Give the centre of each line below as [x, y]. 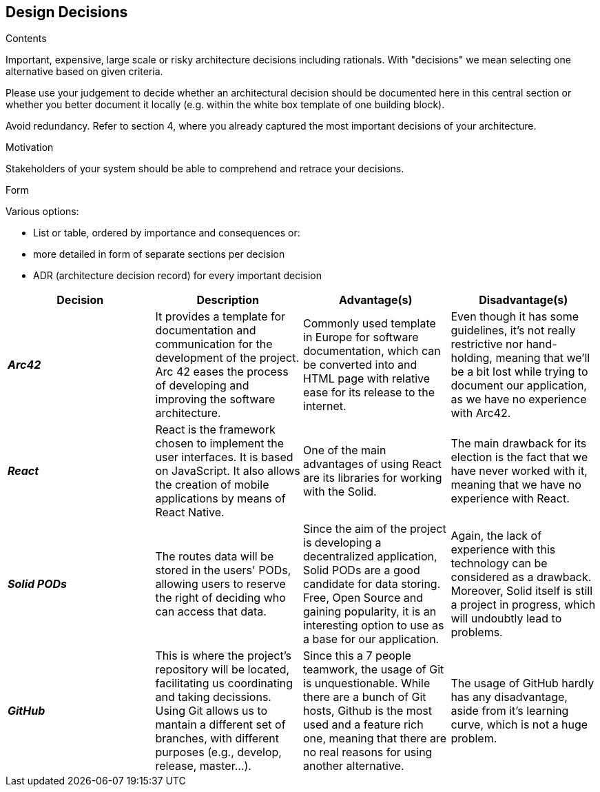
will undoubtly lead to [506, 619]
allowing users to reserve [220, 584]
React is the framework [215, 430]
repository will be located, [223, 670]
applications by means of [220, 499]
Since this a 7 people [357, 656]
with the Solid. [340, 492]
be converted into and [360, 365]
